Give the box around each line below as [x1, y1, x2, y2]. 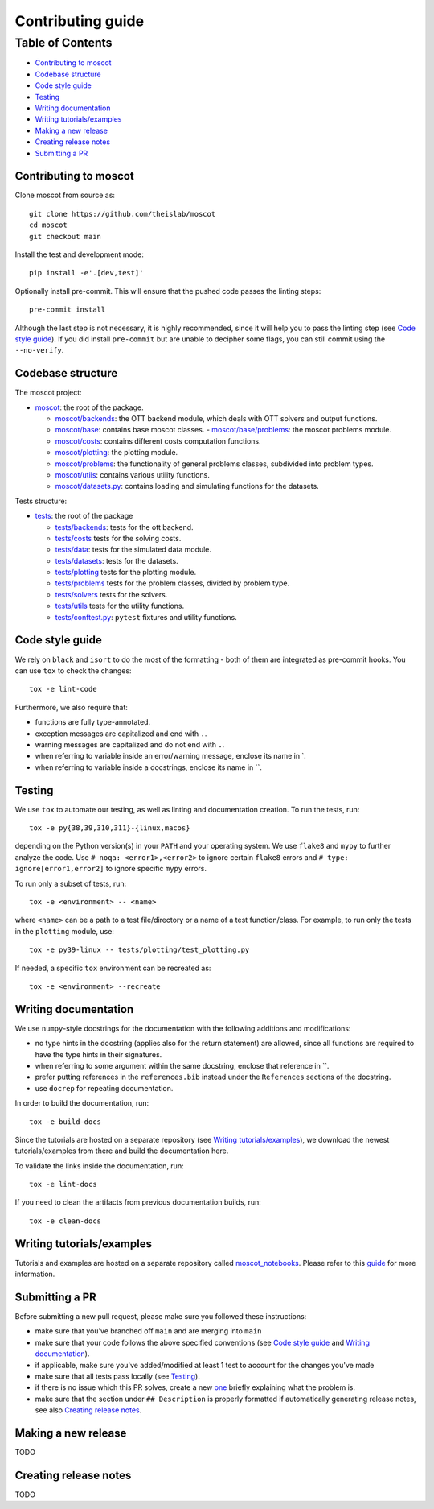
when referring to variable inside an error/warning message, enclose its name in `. [35, 751, 307, 761]
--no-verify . [14, 345, 64, 355]
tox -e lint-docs [29, 1180, 97, 1189]
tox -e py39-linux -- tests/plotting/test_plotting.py [29, 945, 250, 954]
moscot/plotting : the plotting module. [55, 448, 178, 457]
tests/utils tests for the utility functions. [55, 601, 185, 611]
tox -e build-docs [29, 1117, 102, 1127]
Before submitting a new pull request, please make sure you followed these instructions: [14, 1312, 307, 1321]
